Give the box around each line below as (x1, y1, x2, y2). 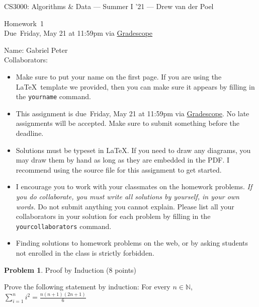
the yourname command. (16, 91, 91, 102)
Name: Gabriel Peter (4, 44, 68, 55)
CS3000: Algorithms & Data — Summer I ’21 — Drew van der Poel (4, 1, 214, 11)
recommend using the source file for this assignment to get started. (16, 164, 222, 175)
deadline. (16, 128, 44, 138)
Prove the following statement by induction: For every (4, 281, 170, 292)
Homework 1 (4, 18, 44, 28)
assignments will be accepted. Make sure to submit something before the (16, 118, 240, 128)
